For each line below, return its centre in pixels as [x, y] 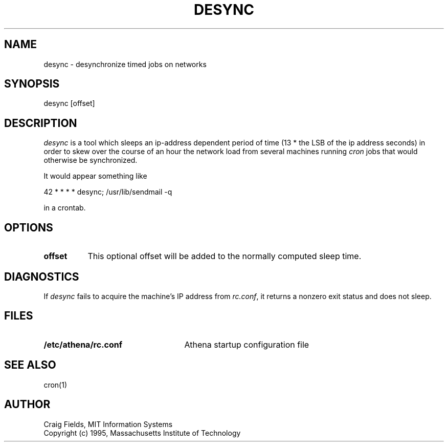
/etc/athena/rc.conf [83, 344]
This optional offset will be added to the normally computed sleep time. [225, 256]
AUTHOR [27, 405]
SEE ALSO [30, 365]
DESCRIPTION [41, 123]
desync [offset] [69, 103]
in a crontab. [65, 208]
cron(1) [55, 385]
